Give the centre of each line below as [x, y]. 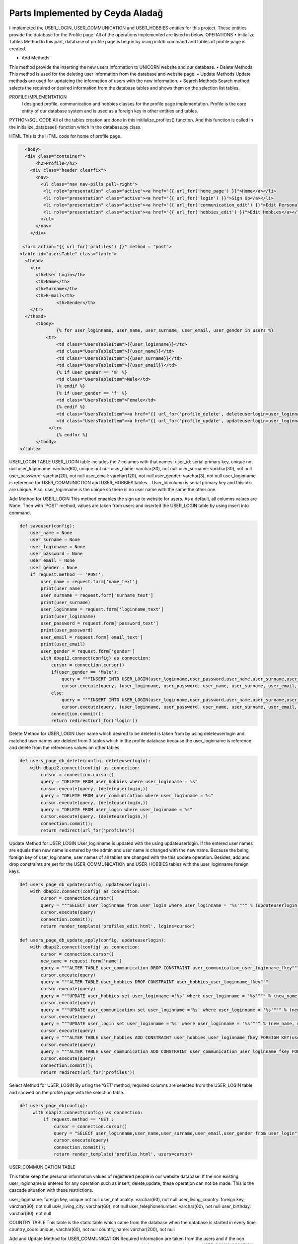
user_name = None [51, 533]
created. [18, 49]
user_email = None [52, 561]
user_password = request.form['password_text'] [100, 623]
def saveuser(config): [47, 526]
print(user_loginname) [68, 616]
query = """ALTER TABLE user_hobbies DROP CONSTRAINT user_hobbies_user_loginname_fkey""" [154, 982]
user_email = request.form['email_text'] [92, 637]
